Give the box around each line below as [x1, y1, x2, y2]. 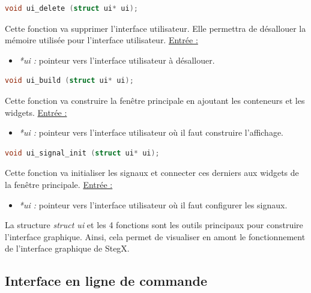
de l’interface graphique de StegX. [5, 242, 130, 255]
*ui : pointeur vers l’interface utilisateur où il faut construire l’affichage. [19, 126, 284, 139]
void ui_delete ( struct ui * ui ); [5, 4, 138, 13]
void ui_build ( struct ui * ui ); [5, 76, 134, 85]
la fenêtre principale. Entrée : [5, 178, 113, 190]
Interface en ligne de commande [5, 271, 208, 290]
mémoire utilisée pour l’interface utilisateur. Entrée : [5, 34, 198, 46]
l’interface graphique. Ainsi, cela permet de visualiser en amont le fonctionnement [5, 230, 306, 243]
